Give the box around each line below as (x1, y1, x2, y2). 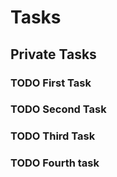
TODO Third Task (10, 129, 96, 143)
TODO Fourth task (10, 156, 100, 170)
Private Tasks (10, 46, 97, 63)
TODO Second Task (10, 102, 107, 116)
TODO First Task (10, 76, 92, 90)
